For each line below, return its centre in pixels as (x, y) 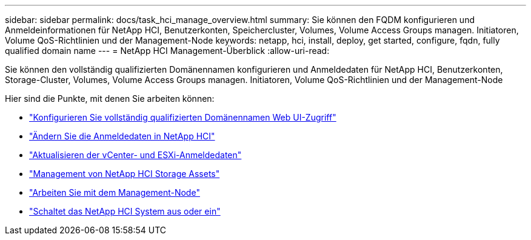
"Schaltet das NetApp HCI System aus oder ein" (125, 211)
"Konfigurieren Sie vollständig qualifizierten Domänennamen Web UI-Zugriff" (183, 117)
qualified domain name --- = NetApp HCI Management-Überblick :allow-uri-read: (167, 51)
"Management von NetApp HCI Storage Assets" (125, 174)
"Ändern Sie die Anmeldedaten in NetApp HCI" (122, 136)
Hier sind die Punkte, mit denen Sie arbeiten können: (110, 98)
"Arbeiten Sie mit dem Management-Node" (115, 192)
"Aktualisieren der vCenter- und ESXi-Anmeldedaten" (135, 155)
